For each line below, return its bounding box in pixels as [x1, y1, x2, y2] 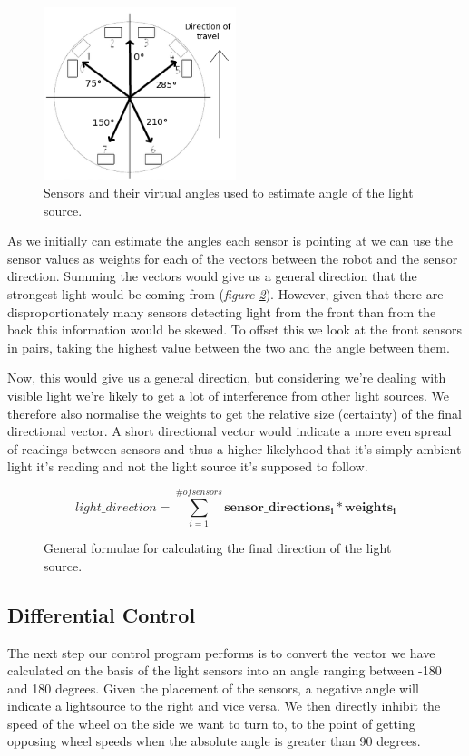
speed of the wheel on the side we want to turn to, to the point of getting [7, 713, 415, 732]
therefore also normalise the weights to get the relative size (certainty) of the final [7, 403, 462, 422]
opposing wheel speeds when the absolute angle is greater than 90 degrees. [7, 732, 421, 751]
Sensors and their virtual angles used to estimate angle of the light [44, 183, 414, 202]
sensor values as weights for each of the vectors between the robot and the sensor [7, 248, 458, 267]
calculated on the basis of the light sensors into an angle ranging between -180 [7, 661, 442, 680]
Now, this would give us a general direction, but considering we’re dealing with [7, 368, 446, 387]
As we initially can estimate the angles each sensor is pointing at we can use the [7, 231, 453, 250]
